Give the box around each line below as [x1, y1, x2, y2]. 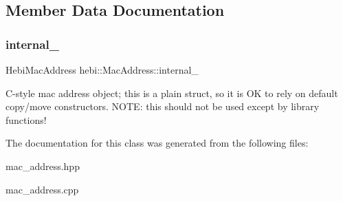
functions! [5, 112, 47, 127]
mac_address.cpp [5, 182, 79, 196]
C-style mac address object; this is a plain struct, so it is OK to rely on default [5, 85, 338, 100]
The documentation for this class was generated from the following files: [5, 136, 309, 150]
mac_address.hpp [5, 158, 80, 173]
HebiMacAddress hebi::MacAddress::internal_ [5, 63, 199, 76]
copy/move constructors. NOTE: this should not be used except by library [5, 99, 320, 114]
